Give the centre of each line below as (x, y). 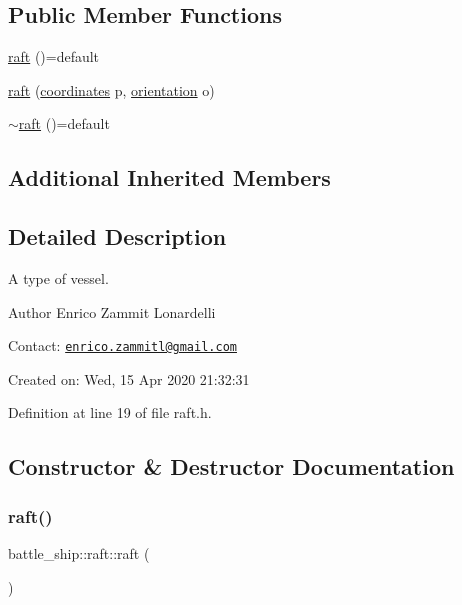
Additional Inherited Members (169, 177)
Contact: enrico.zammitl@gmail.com (122, 345)
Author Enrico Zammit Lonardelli (112, 311)
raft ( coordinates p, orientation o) (111, 89)
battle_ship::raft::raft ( (79, 553)
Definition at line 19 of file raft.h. (110, 412)
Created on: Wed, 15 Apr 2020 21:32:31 (129, 378)
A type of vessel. (58, 277)
